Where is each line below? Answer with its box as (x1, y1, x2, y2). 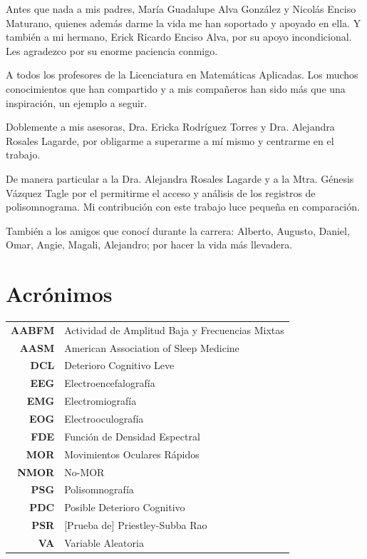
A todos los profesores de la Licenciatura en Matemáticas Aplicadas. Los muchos (6, 67, 358, 82)
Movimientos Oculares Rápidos (64, 446, 200, 461)
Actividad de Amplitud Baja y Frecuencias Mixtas (64, 322, 284, 337)
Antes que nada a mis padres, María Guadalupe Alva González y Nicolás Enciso (6, 1, 356, 16)
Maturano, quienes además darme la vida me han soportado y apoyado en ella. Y (6, 15, 361, 30)
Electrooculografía (64, 411, 144, 425)
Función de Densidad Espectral (64, 428, 200, 443)
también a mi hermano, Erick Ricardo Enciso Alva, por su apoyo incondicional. (6, 29, 352, 44)
